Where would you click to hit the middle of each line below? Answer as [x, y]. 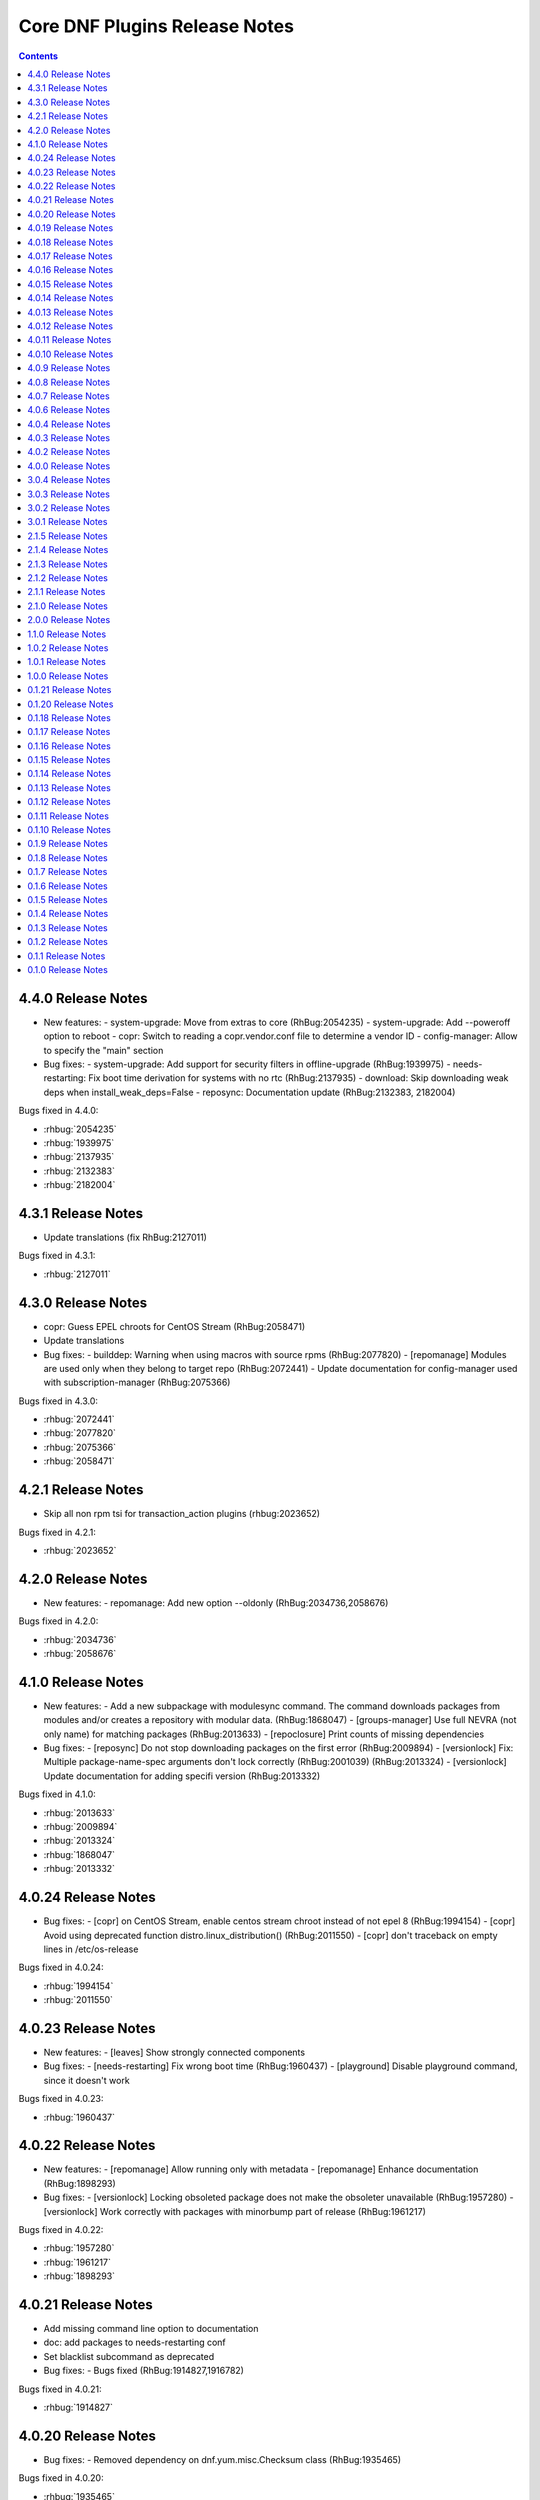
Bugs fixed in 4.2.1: [57, 1532]
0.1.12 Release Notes [69, 802]
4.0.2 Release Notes [69, 452]
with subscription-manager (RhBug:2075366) [137, 1382]
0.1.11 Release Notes [68, 816]
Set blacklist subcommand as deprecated [129, 2356]
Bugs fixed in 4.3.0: [58, 1401]
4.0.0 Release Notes [69, 466]
